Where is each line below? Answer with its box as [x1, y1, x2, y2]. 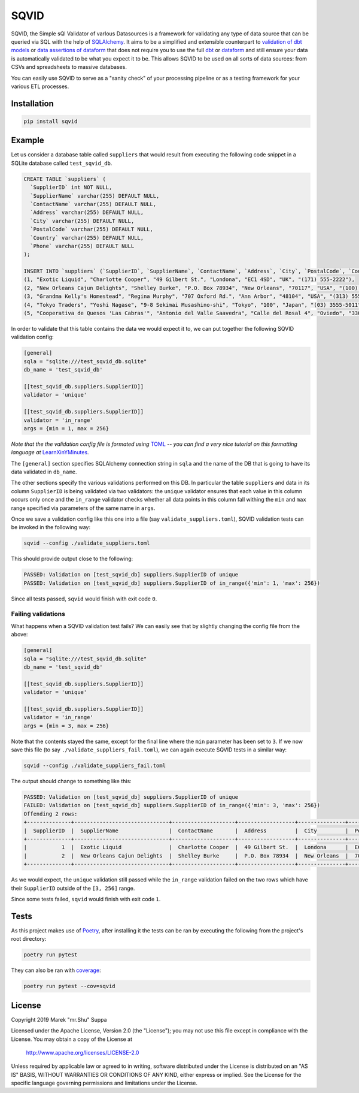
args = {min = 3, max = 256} [23, 722, 109, 729]
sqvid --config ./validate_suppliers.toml [23, 540, 150, 546]
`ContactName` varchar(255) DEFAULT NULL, [30, 201, 157, 207]
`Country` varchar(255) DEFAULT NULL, [30, 234, 144, 241]
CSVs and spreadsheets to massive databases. [11, 64, 127, 71]
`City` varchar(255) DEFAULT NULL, [30, 218, 135, 224]
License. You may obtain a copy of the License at [11, 1035, 133, 1043]
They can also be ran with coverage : [11, 967, 101, 974]
